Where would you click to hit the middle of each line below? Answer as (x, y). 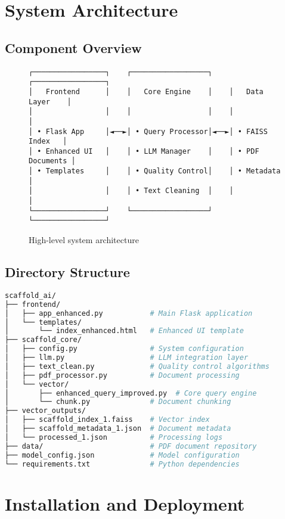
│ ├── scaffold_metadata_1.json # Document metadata (118, 428)
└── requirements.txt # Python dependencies (122, 464)
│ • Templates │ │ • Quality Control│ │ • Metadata (155, 171)
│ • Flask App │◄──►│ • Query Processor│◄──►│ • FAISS (148, 131)
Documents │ (52, 161)
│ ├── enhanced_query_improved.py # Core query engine (131, 393)
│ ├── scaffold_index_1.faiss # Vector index (107, 420)
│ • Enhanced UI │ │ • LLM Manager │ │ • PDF (144, 151)
